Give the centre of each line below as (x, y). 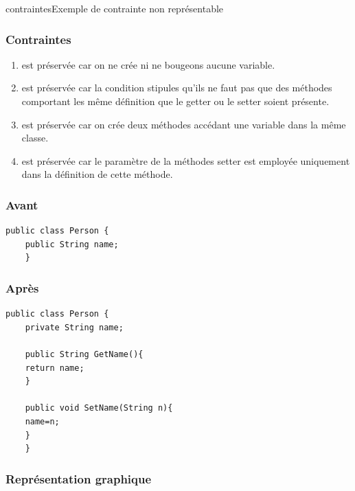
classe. (35, 138)
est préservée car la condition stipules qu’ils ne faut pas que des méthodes (177, 88)
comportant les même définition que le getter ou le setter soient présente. (175, 101)
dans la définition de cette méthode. (97, 174)
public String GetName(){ (84, 354)
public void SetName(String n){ (99, 408)
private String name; (74, 327)
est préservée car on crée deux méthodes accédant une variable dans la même (184, 124)
